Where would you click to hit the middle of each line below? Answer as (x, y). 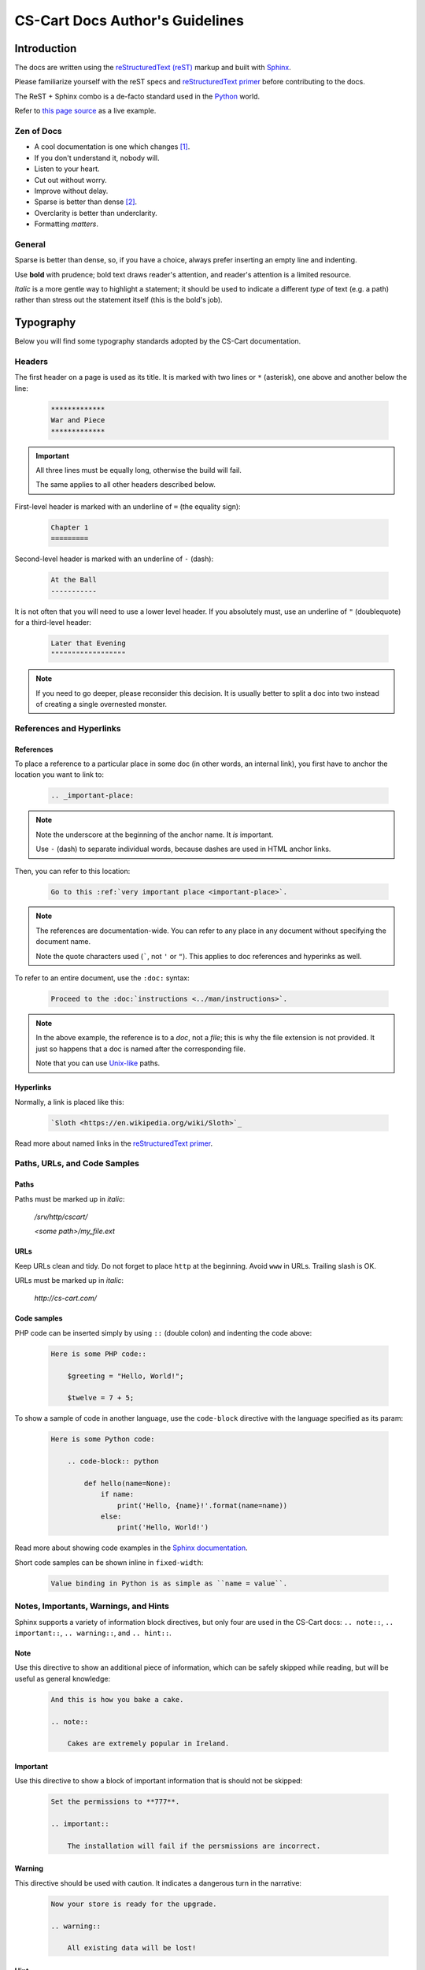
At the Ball (74, 580)
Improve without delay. (71, 191)
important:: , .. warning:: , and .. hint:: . (93, 1633)
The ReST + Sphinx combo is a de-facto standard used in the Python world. (137, 96)
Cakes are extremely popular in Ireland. (148, 1744)
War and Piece (78, 420)
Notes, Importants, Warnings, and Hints (92, 1606)
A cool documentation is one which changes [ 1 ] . (112, 147)
